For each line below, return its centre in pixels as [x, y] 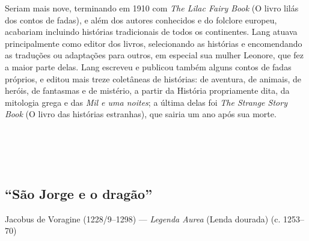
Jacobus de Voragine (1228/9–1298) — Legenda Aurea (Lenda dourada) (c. [143, 218]
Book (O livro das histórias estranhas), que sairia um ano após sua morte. [141, 114]
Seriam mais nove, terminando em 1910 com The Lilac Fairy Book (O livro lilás [152, 8]
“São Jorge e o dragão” [79, 193]
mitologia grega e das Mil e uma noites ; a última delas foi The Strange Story [146, 102]
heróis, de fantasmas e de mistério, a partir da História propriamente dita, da [147, 90]
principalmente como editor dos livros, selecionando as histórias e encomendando [154, 43]
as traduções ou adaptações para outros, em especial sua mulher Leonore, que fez [154, 55]
